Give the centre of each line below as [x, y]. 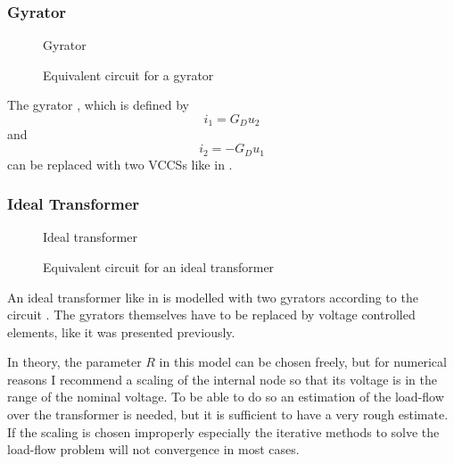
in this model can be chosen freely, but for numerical [303, 362]
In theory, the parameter [74, 362]
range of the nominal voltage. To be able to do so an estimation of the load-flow [226, 397]
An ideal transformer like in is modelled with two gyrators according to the [213, 297]
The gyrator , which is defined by [98, 105]
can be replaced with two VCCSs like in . [120, 164]
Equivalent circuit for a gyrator [128, 75]
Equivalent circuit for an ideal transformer [159, 266]
